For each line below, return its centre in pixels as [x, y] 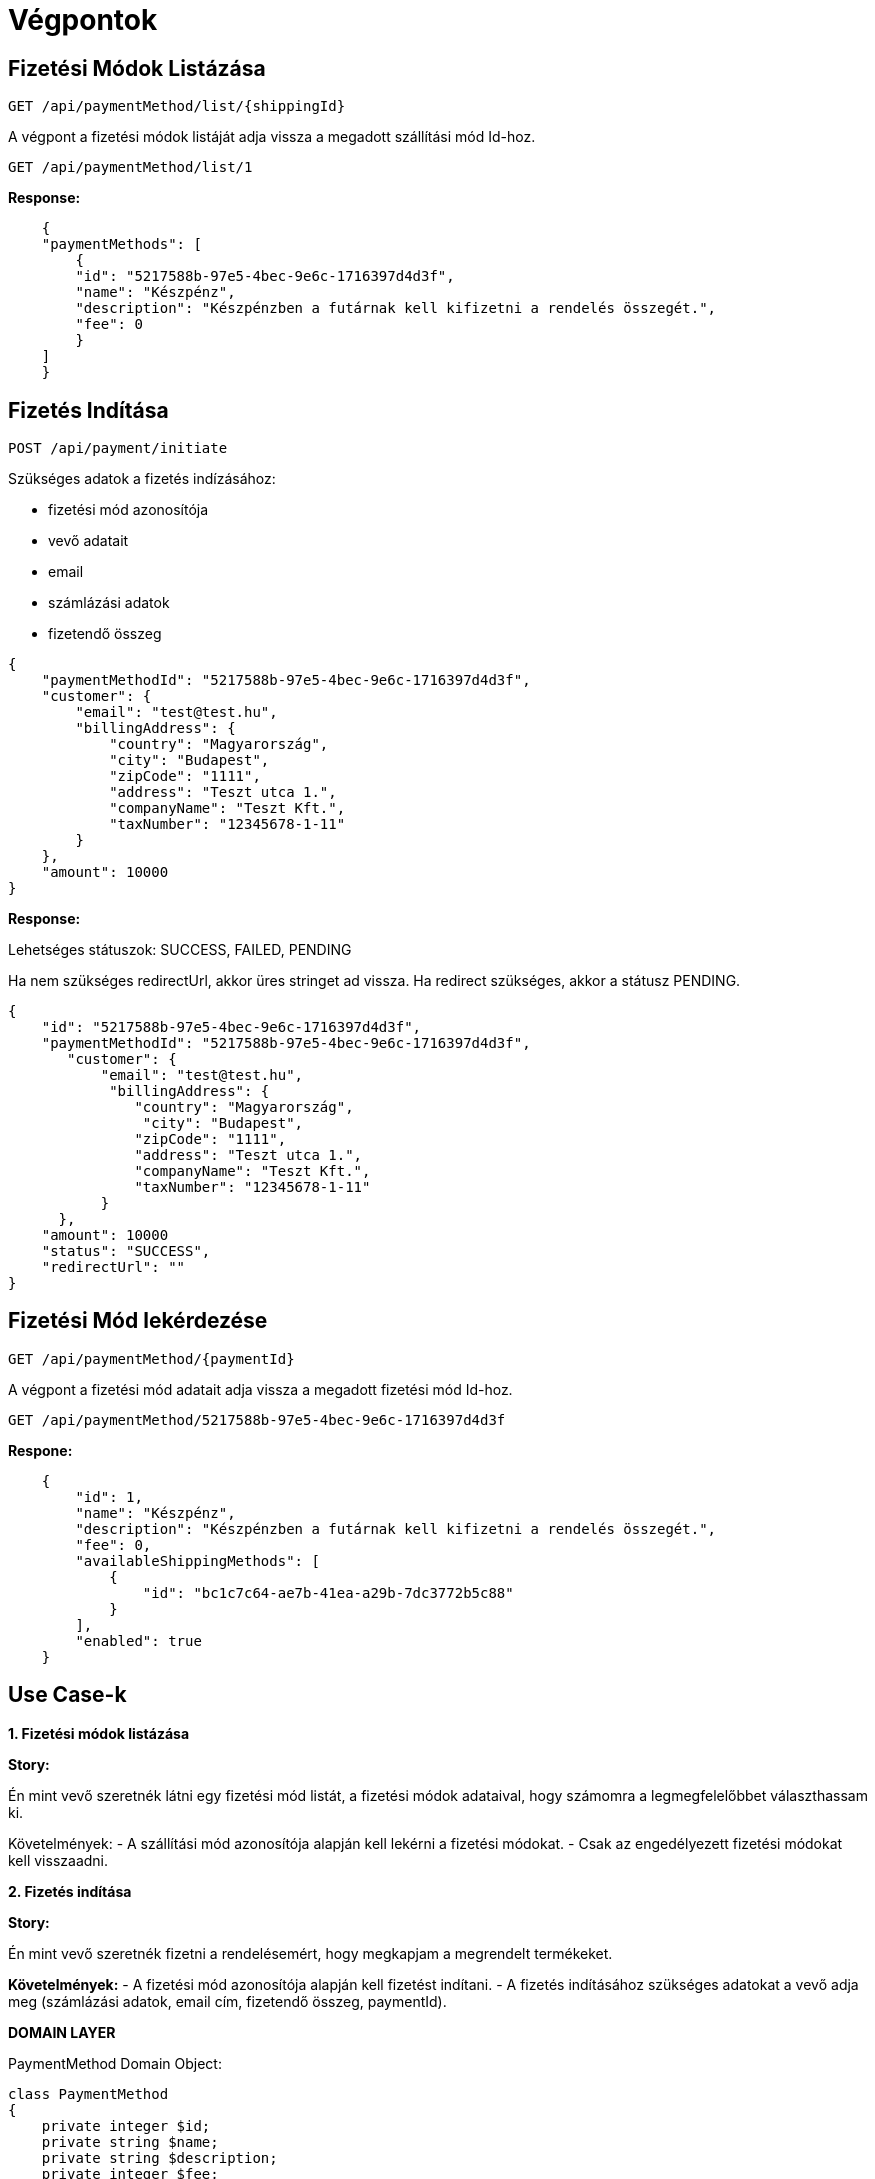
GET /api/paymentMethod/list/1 [130, 167]
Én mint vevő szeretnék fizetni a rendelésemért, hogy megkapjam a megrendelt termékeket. [310, 1953]
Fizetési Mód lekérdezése [138, 1321]
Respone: [40, 1450]
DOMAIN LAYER [62, 2032]
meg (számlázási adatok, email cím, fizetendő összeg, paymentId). [227, 2001]
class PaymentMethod [88, 2093]
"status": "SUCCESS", [126, 1251]
